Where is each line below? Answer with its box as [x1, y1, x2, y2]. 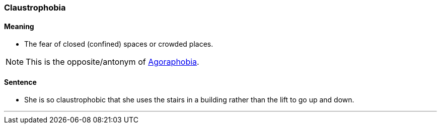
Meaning [4, 22, 34, 31]
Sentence [4, 77, 37, 86]
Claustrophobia [4, 3, 66, 13]
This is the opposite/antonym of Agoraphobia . [26, 57, 199, 67]
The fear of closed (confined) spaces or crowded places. [24, 40, 213, 49]
